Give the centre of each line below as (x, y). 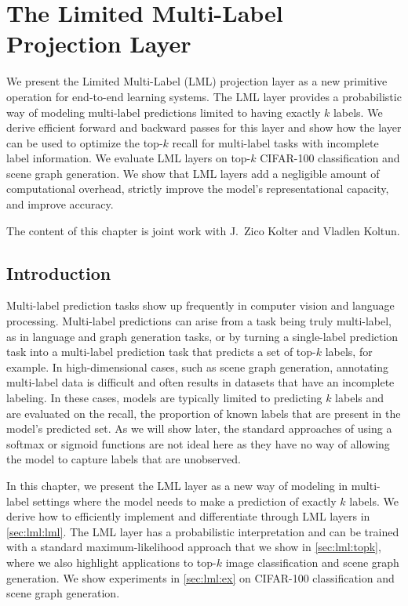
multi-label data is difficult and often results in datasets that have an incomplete (200, 382)
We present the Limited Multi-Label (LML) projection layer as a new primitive (197, 81)
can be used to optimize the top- (85, 142)
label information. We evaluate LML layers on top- (129, 158)
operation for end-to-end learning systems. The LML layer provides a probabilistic (204, 96)
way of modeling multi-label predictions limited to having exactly (164, 112)
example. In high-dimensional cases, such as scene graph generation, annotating (198, 367)
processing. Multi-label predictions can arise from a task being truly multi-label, (199, 321)
